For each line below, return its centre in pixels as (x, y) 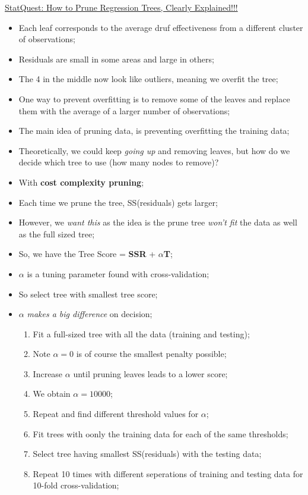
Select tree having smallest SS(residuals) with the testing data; (147, 454)
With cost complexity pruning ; (81, 182)
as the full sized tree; (57, 234)
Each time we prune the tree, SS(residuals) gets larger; (118, 202)
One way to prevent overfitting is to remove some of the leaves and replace (154, 98)
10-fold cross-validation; (76, 485)
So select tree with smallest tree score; (88, 294)
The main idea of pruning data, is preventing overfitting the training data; (154, 131)
